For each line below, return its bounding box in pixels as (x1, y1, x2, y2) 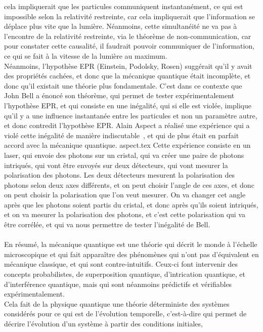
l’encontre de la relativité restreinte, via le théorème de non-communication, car (4, 30, 251, 41)
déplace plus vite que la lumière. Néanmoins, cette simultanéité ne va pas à (4, 21, 237, 31)
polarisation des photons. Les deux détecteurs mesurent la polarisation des (4, 170, 235, 180)
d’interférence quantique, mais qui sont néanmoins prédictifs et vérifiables (4, 278, 232, 289)
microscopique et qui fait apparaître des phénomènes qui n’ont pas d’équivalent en (4, 248, 259, 259)
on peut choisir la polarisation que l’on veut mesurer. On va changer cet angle (4, 189, 246, 200)
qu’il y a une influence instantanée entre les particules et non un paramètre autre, (4, 110, 257, 120)
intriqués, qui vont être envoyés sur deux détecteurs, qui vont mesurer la (4, 159, 228, 170)
